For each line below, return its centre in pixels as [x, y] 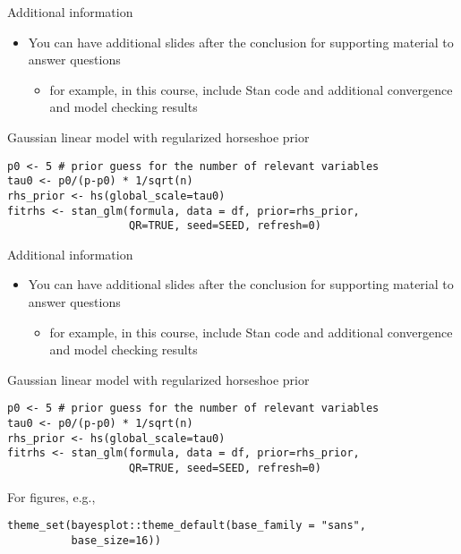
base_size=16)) [116, 540]
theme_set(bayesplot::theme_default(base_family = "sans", [187, 526]
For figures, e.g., [51, 496]
